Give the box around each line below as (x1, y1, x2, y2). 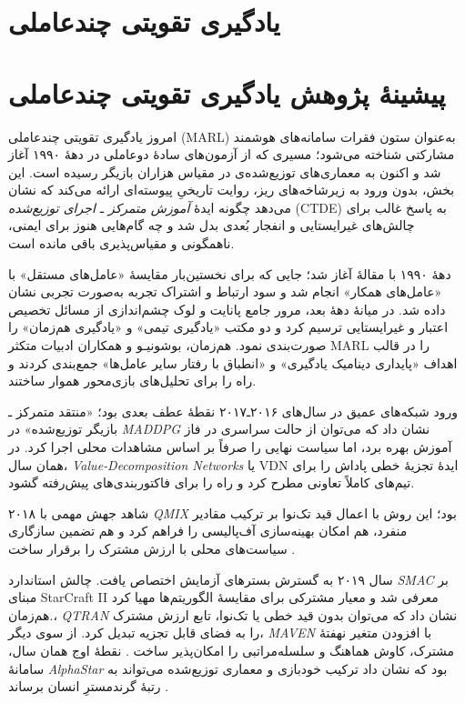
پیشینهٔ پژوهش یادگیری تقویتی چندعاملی (8, 74, 446, 111)
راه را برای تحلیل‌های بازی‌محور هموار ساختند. (8, 371, 257, 390)
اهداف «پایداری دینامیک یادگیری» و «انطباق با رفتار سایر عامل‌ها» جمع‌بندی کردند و (8, 353, 458, 372)
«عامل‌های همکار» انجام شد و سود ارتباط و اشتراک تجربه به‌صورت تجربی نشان (8, 282, 442, 301)
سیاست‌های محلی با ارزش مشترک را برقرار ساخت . (8, 538, 296, 557)
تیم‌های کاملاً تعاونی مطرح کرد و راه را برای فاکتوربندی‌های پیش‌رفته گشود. (8, 473, 415, 492)
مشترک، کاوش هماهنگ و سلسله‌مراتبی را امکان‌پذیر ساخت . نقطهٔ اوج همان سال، (8, 640, 455, 659)
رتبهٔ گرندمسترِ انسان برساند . (8, 677, 169, 696)
